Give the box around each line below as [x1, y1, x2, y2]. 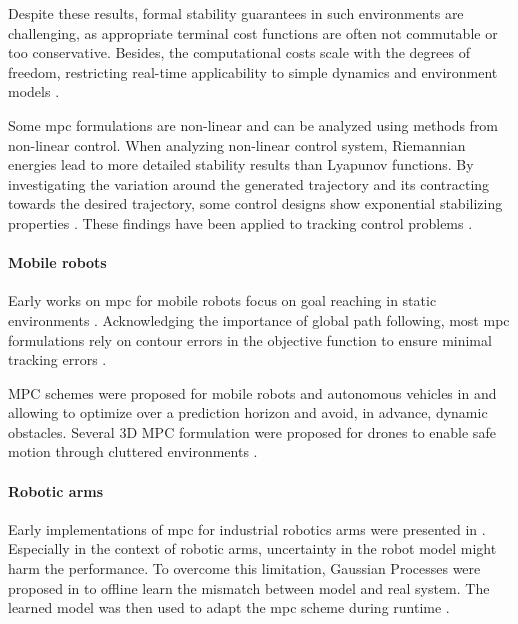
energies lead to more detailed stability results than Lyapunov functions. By [8, 154, 474, 175]
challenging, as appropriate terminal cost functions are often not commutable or [8, 22, 498, 43]
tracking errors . [8, 349, 107, 370]
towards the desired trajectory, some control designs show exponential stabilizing [8, 193, 503, 214]
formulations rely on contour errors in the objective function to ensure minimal [8, 329, 492, 350]
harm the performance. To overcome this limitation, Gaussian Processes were [8, 558, 481, 579]
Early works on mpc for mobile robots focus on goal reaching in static [8, 290, 437, 311]
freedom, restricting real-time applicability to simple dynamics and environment [8, 61, 498, 82]
